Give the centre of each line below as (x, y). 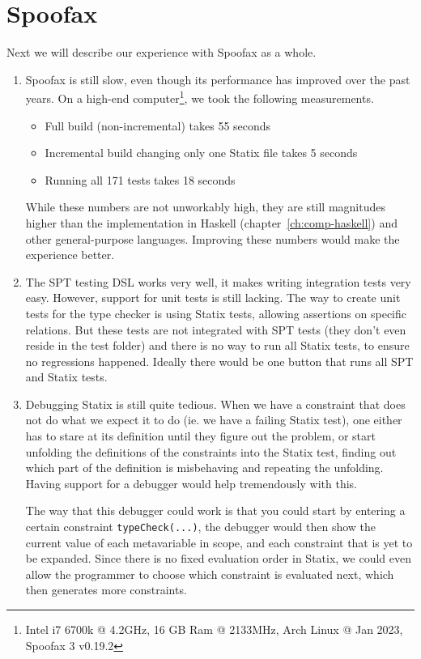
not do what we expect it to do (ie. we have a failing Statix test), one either (214, 420)
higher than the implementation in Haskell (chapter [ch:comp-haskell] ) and (211, 222)
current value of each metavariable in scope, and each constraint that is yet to (219, 542)
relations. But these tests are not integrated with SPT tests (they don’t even (216, 329)
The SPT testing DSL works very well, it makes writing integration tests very (218, 281)
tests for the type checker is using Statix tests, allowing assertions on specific (216, 313)
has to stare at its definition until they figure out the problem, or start (200, 436)
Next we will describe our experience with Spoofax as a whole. (162, 52)
